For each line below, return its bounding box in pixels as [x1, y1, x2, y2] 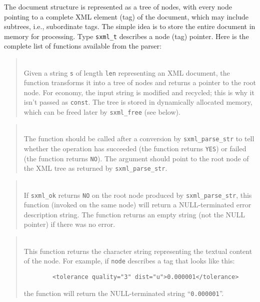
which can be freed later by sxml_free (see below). [23, 107, 180, 117]
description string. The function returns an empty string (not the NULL [23, 209, 245, 219]
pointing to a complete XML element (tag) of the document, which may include [4, 11, 249, 22]
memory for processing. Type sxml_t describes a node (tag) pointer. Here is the [4, 31, 249, 41]
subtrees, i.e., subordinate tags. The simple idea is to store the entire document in [4, 21, 255, 32]
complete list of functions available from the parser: [4, 41, 161, 51]
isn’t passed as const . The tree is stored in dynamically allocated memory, [23, 97, 252, 107]
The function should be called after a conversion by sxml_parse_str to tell [23, 133, 254, 144]
